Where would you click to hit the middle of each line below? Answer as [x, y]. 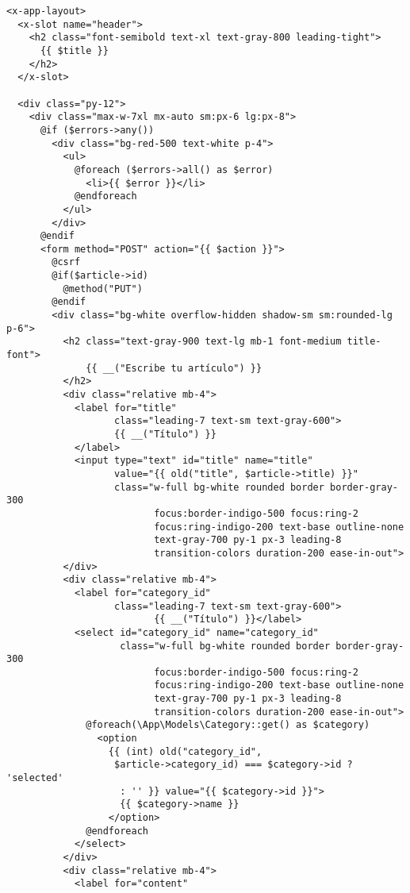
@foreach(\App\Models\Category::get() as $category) [228, 725]
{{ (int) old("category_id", [185, 751]
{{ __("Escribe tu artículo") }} [174, 368]
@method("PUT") [103, 289]
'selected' [35, 778]
